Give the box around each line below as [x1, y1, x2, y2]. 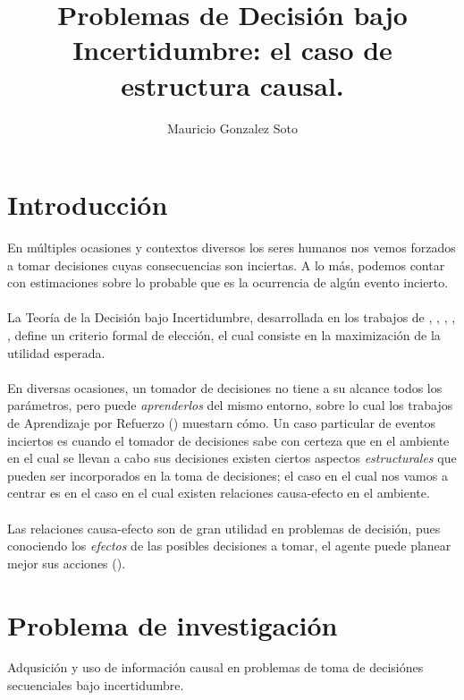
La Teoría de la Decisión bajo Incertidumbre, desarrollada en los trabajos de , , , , [7, 308, 456, 327]
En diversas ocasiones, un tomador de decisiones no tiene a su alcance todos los [7, 378, 443, 397]
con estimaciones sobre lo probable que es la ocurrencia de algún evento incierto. [7, 273, 449, 292]
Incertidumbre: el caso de [72, 31, 392, 68]
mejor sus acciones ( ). [7, 553, 126, 572]
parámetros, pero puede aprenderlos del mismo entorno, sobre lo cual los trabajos [7, 396, 453, 414]
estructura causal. [121, 66, 344, 103]
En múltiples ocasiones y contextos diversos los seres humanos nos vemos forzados [7, 238, 456, 257]
